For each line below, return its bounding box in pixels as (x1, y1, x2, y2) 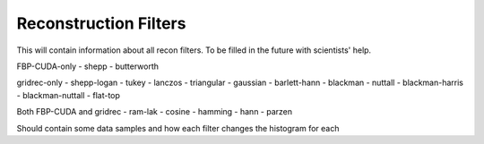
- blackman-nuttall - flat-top (16, 89, 121, 100)
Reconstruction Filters (16, 13, 186, 33)
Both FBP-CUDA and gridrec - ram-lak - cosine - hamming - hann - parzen (16, 106, 293, 117)
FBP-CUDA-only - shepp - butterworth (16, 61, 160, 72)
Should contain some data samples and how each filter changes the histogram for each (16, 123, 340, 133)
